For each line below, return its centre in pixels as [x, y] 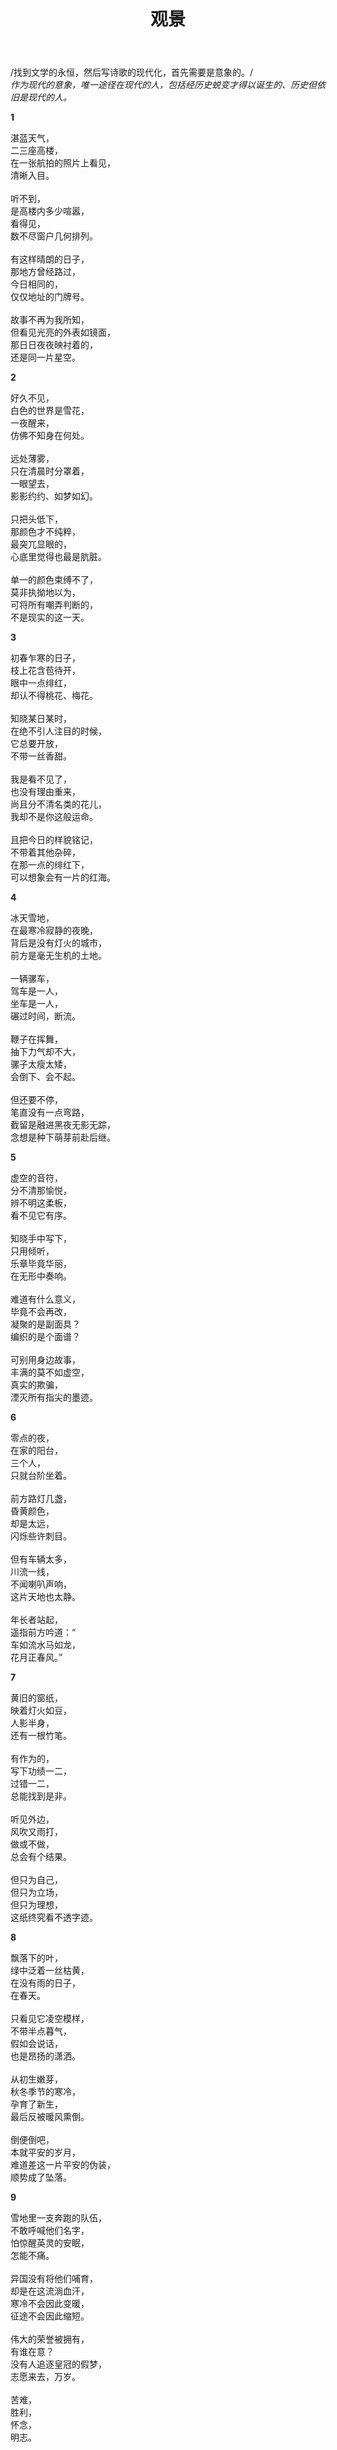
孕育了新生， [36, 2104]
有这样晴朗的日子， [50, 259]
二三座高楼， [36, 151]
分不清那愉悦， [41, 1191]
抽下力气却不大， [45, 1052]
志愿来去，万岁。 [45, 2377]
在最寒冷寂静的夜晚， [54, 931]
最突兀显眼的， [41, 544]
